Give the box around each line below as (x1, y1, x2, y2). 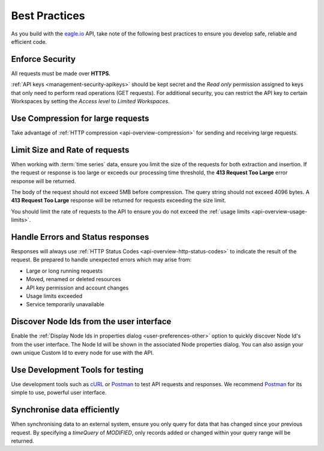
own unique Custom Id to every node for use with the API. (11, 349, 154, 357)
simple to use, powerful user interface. (11, 389, 107, 396)
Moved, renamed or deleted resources (26, 276, 121, 283)
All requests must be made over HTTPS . (11, 70, 111, 77)
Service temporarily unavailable (26, 301, 104, 308)
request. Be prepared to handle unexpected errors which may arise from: (11, 256, 192, 264)
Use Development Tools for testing (11, 365, 144, 375)
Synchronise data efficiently (11, 405, 120, 415)
